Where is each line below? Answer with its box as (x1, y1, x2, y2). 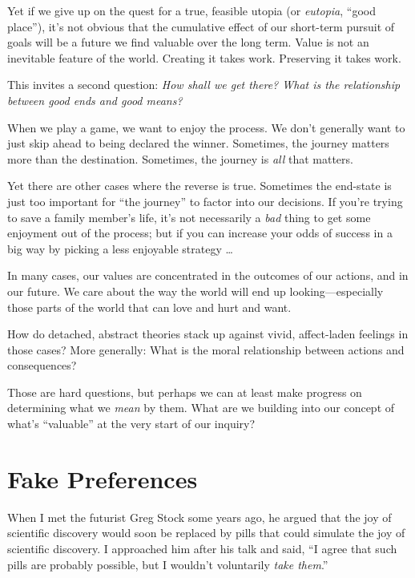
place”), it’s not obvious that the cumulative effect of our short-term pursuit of (7, 18, 395, 34)
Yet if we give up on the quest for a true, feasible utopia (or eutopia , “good (7, 2, 376, 18)
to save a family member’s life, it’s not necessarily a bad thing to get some (7, 208, 371, 225)
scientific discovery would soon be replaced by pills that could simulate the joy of (7, 524, 405, 541)
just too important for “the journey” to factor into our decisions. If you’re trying (7, 192, 403, 209)
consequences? (7, 357, 77, 374)
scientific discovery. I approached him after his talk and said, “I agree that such (7, 540, 397, 556)
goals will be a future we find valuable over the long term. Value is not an (7, 34, 369, 51)
